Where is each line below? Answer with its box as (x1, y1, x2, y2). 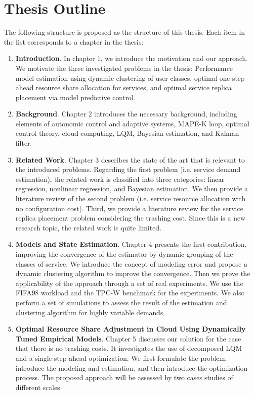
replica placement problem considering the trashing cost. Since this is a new (15, 213, 246, 223)
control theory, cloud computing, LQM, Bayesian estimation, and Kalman (15, 128, 239, 138)
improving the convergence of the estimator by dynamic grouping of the (15, 249, 233, 259)
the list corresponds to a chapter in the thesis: (4, 36, 144, 47)
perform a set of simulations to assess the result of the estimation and (15, 297, 227, 307)
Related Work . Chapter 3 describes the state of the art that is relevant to (15, 154, 245, 165)
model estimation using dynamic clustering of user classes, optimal (15, 72, 217, 83)
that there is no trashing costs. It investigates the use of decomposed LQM (15, 343, 242, 353)
